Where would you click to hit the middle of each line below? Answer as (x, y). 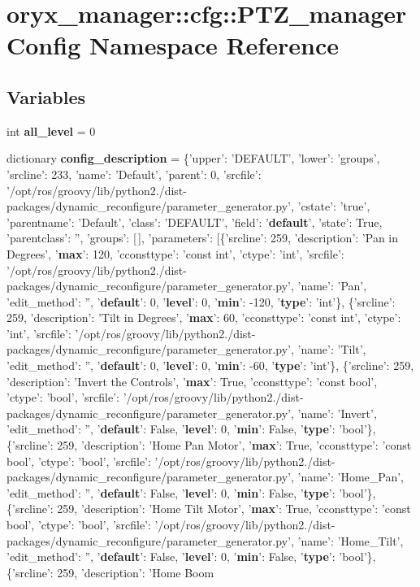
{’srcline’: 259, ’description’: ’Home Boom (110, 572)
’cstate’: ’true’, (334, 206)
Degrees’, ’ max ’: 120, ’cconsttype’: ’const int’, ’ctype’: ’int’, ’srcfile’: (175, 253)
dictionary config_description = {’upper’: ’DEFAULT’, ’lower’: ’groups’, (193, 158)
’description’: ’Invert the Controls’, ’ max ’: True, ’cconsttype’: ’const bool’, (192, 381)
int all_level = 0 (51, 130)
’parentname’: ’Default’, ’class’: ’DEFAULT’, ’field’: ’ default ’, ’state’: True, (195, 222)
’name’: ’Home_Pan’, (351, 477)
